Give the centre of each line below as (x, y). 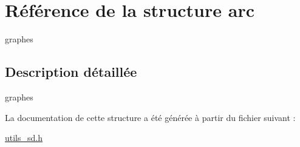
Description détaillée (71, 72)
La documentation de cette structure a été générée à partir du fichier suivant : (150, 117)
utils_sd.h (24, 138)
